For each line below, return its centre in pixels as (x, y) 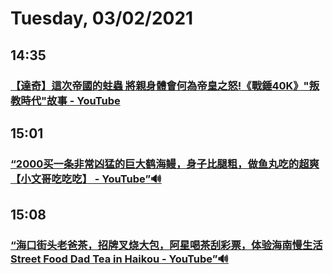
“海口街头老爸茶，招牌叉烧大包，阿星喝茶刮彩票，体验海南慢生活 (166, 245)
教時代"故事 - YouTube (65, 100)
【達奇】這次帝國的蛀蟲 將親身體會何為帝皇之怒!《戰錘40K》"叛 (165, 85)
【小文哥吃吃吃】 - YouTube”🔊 (86, 179)
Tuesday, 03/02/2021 (102, 18)
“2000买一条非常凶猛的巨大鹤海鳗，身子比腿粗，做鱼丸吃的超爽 (165, 164)
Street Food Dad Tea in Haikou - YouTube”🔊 (120, 259)
